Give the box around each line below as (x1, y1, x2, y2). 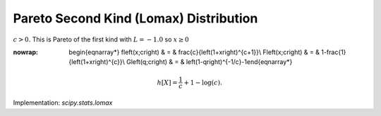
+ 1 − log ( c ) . (183, 78, 222, 86)
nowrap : (13, 48, 39, 56)
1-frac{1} (321, 48, 346, 56)
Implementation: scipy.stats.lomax (13, 98, 113, 107)
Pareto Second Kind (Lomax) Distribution (13, 11, 258, 26)
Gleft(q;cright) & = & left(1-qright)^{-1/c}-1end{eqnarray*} (126, 58, 293, 66)
